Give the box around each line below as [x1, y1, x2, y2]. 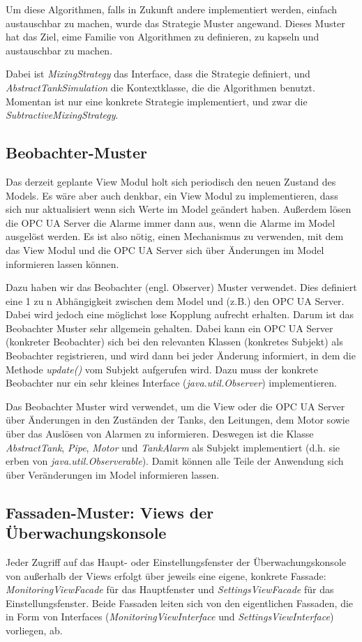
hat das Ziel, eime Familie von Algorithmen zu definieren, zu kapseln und [6, 29, 319, 44]
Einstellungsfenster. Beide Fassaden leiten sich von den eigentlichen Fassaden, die [6, 595, 354, 610]
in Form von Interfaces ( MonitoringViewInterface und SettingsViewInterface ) [6, 609, 334, 624]
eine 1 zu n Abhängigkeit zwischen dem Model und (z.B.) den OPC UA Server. [6, 293, 345, 308]
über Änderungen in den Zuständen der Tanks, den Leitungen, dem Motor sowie [6, 412, 349, 427]
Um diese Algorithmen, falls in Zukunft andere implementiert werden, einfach [6, 2, 338, 16]
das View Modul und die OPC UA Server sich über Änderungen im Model [6, 242, 324, 257]
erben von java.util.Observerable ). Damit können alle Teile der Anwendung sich [6, 454, 344, 468]
